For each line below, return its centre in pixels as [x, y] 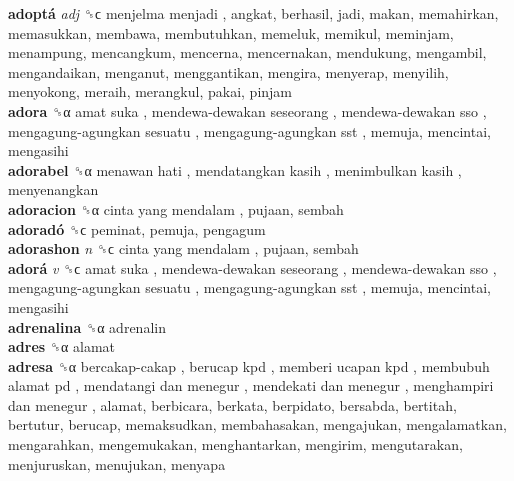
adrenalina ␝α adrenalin [87, 326]
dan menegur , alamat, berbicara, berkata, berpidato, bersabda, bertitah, [232, 404]
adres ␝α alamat [62, 346]
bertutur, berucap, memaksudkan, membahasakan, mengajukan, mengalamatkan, [257, 424]
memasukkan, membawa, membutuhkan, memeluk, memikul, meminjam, [231, 32]
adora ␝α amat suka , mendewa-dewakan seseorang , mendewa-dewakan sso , [247, 110]
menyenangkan [53, 189]
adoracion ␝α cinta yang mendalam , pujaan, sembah [176, 208]
